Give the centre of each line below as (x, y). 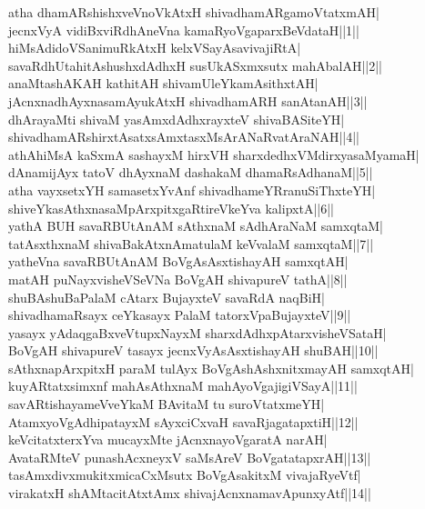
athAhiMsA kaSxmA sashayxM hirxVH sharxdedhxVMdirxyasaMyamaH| (214, 154)
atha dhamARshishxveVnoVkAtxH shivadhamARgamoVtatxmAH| (194, 12)
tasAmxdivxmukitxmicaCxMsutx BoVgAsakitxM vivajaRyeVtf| (185, 475)
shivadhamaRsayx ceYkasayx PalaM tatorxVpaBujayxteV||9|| (180, 315)
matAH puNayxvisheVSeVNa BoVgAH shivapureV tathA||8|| (178, 279)
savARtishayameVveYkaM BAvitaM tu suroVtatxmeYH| (167, 404)
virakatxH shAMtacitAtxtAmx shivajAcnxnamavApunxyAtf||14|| (190, 493)
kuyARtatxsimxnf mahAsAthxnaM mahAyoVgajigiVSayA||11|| (183, 386)
